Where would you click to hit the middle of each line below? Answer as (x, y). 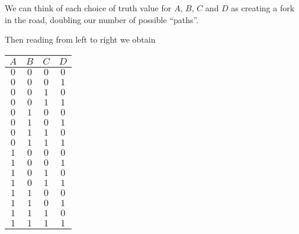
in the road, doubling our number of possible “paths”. (102, 19)
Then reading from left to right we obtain (80, 39)
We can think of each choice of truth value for (88, 8)
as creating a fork (263, 8)
